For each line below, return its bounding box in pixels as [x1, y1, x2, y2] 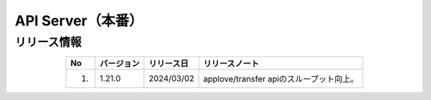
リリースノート [203, 58, 259, 69]
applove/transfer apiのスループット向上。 [203, 74, 359, 85]
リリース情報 [14, 35, 82, 49]
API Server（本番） [14, 12, 144, 29]
